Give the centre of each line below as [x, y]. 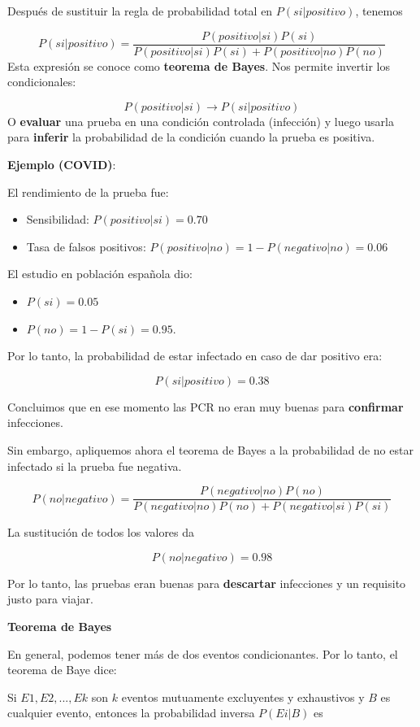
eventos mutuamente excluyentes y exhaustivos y [243, 697]
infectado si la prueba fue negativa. [95, 466]
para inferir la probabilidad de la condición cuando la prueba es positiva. [191, 137]
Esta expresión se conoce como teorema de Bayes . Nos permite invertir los [199, 65]
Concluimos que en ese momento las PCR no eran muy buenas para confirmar [206, 406]
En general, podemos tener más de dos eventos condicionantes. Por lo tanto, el [203, 653]
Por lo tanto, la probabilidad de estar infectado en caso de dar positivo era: [195, 356]
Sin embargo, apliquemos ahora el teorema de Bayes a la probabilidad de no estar [210, 449]
